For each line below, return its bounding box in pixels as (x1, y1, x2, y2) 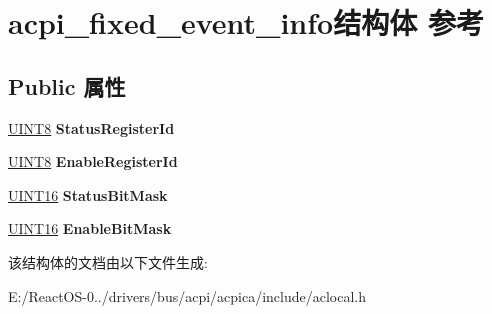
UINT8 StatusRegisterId (8, 117, 175, 138)
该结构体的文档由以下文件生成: (8, 251, 208, 272)
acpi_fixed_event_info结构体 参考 (8, 2, 484, 43)
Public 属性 (8, 70, 126, 101)
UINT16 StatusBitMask (8, 184, 168, 205)
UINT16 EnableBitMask (8, 218, 172, 239)
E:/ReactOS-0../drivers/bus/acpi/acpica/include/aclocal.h (8, 285, 367, 306)
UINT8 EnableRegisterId (8, 151, 178, 172)
